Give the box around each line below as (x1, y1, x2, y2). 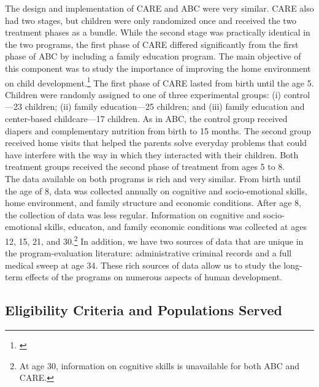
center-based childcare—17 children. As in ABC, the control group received (5, 112, 288, 125)
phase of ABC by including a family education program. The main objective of (5, 50, 301, 63)
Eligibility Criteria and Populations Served (5, 301, 283, 320)
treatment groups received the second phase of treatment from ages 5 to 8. (5, 160, 285, 173)
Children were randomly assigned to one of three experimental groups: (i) (5, 88, 282, 101)
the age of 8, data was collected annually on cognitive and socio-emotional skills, (5, 184, 307, 197)
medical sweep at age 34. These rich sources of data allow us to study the (5, 258, 281, 271)
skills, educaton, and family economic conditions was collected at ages (44, 220, 307, 233)
